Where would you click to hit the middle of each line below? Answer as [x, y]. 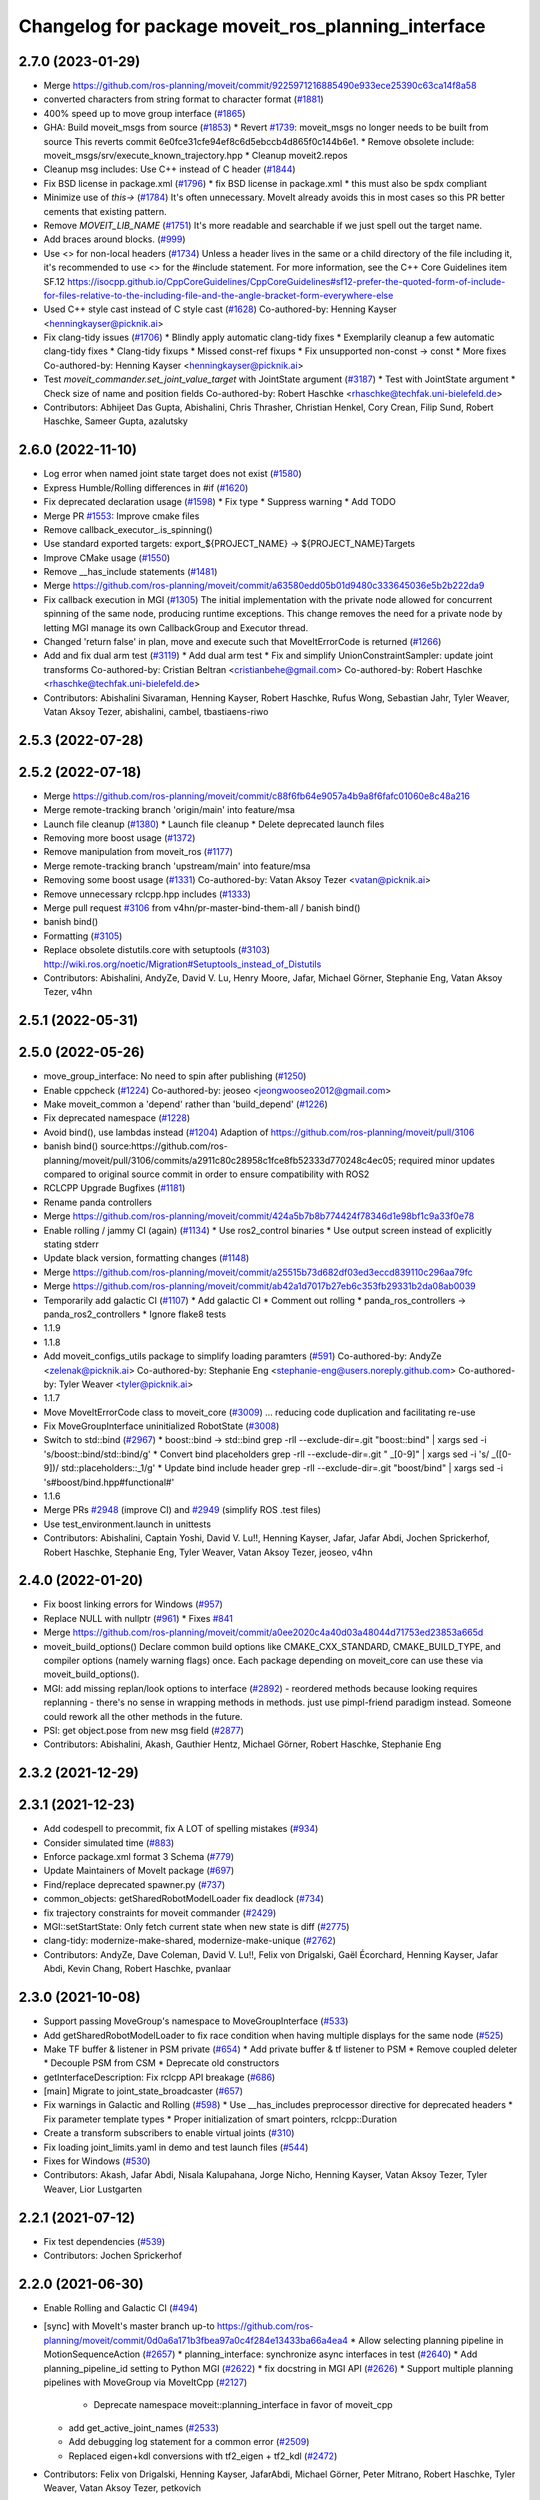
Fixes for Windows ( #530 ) [97, 2161]
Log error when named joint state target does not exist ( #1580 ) [172, 474]
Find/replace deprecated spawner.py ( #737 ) [134, 1884]
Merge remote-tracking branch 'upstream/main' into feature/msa [177, 866]
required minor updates [446, 1160]
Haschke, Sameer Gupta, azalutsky [116, 421]
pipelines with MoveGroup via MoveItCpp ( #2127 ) [145, 2382]
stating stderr [71, 1244]
